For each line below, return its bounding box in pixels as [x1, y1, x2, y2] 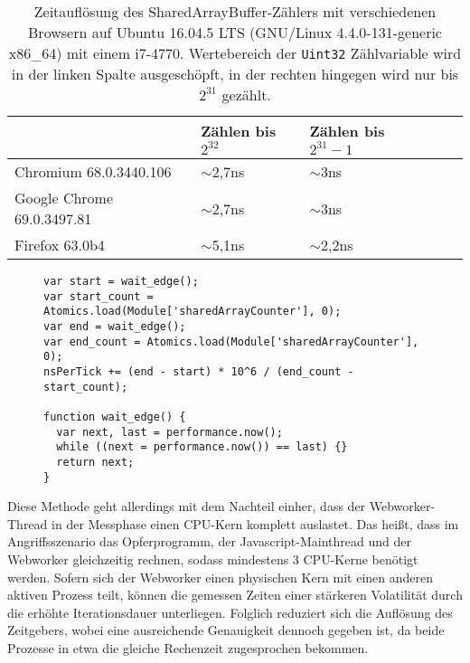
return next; [56, 455, 135, 469]
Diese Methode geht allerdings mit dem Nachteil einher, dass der [7, 497, 366, 516]
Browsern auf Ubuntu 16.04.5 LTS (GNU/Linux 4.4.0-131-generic [28, 22, 442, 43]
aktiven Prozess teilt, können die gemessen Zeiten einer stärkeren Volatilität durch [7, 585, 463, 604]
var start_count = [43, 289, 154, 303]
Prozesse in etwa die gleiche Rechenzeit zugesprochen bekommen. [7, 638, 369, 657]
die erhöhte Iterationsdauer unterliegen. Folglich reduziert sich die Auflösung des [7, 602, 453, 621]
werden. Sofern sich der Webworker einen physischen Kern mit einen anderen [7, 567, 434, 586]
